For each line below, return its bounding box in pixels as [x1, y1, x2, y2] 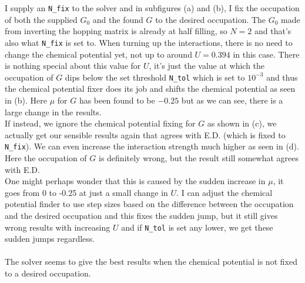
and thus [266, 71, 298, 83]
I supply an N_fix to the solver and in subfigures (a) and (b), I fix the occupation [5, 2, 300, 14]
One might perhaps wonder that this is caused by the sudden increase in [5, 175, 266, 187]
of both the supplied [5, 13, 78, 25]
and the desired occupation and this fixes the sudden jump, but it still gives [5, 209, 278, 221]
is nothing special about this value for [5, 59, 141, 72]
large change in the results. [5, 105, 102, 118]
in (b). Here [5, 94, 47, 106]
